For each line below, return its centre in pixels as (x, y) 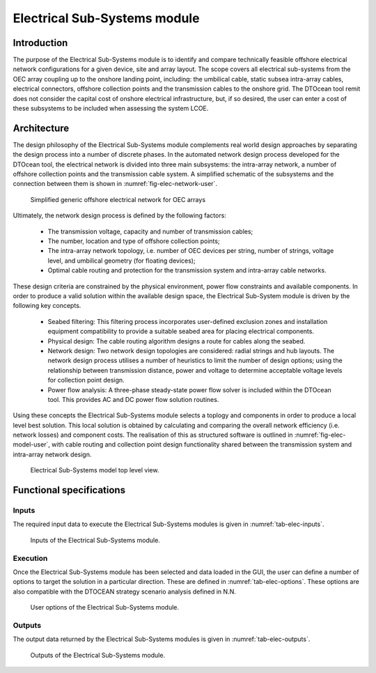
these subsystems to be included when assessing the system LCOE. (111, 109)
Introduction (40, 43)
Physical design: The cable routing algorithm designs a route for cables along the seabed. (177, 341)
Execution (30, 558)
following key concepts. (47, 306)
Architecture (41, 128)
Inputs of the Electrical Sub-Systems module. (95, 540)
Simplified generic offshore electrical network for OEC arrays (118, 199)
